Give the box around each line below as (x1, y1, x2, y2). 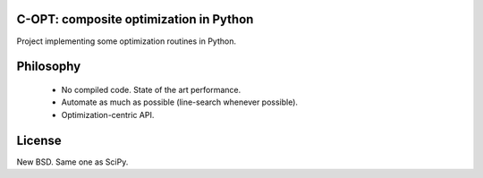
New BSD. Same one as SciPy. (16, 157, 129, 167)
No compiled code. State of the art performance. (61, 84, 241, 95)
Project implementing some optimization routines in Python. (16, 36, 237, 47)
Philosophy (16, 59, 81, 74)
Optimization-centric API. (61, 109, 155, 120)
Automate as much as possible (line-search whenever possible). (61, 97, 299, 107)
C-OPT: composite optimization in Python (16, 12, 254, 27)
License (16, 132, 62, 148)
